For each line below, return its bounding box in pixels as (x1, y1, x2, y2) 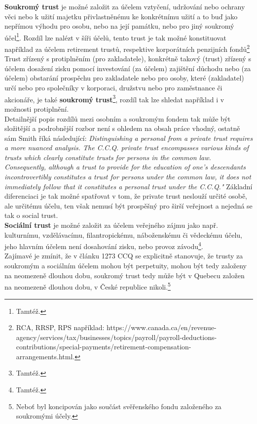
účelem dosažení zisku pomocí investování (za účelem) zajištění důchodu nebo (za (4, 63, 251, 73)
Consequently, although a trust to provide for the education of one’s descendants (4, 162, 246, 172)
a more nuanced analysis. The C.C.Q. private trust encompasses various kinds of (4, 142, 249, 153)
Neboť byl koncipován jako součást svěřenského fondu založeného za (16, 401, 221, 411)
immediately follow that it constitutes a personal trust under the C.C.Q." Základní (4, 181, 253, 191)
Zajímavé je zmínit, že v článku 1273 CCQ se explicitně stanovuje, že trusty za (4, 251, 243, 261)
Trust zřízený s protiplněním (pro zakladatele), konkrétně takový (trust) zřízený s (4, 53, 251, 64)
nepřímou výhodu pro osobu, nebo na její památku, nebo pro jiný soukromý (4, 21, 234, 31)
